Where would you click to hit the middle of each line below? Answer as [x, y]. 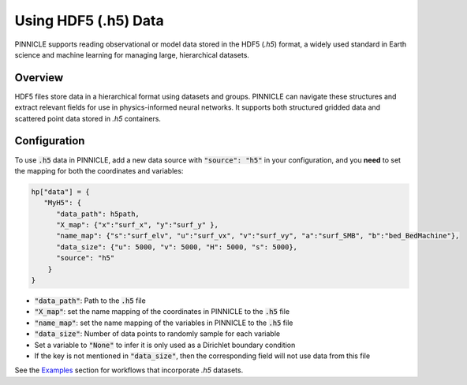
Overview [39, 78]
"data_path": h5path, [98, 214]
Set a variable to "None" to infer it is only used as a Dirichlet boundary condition [165, 345]
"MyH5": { [63, 203]
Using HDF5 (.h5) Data [90, 21]
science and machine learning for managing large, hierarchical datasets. [132, 54]
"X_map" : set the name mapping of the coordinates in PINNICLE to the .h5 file [162, 312]
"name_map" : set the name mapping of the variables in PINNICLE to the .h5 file [164, 323]
